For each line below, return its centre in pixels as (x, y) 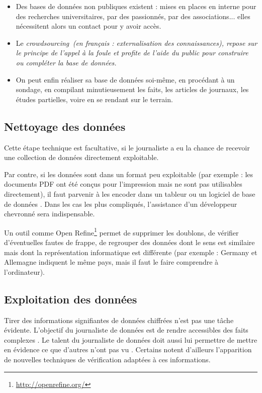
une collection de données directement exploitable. (81, 157)
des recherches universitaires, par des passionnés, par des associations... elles (133, 16)
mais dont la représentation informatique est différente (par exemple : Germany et (131, 252)
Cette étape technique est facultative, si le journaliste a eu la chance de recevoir (127, 147)
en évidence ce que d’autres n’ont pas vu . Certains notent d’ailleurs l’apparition (128, 349)
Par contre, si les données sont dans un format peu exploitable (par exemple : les (129, 174)
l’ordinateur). (25, 271)
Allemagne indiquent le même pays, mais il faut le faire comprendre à (111, 262)
